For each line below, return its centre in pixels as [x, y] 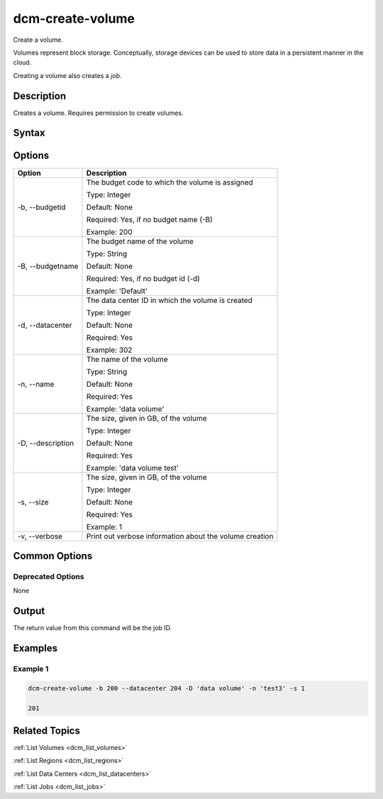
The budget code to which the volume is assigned [170, 182]
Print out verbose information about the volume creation [180, 536]
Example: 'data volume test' [133, 468]
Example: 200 [109, 232]
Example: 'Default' [117, 291]
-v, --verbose [40, 536]
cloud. [22, 62]
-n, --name [36, 384]
